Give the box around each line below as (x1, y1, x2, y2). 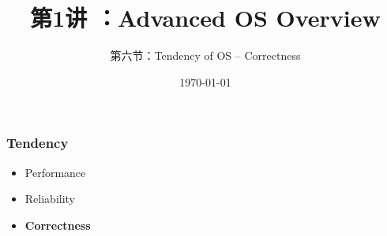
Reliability (24, 190, 76, 207)
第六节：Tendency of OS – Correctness (110, 47, 301, 64)
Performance (24, 164, 86, 180)
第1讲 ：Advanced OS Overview (30, 2, 381, 34)
